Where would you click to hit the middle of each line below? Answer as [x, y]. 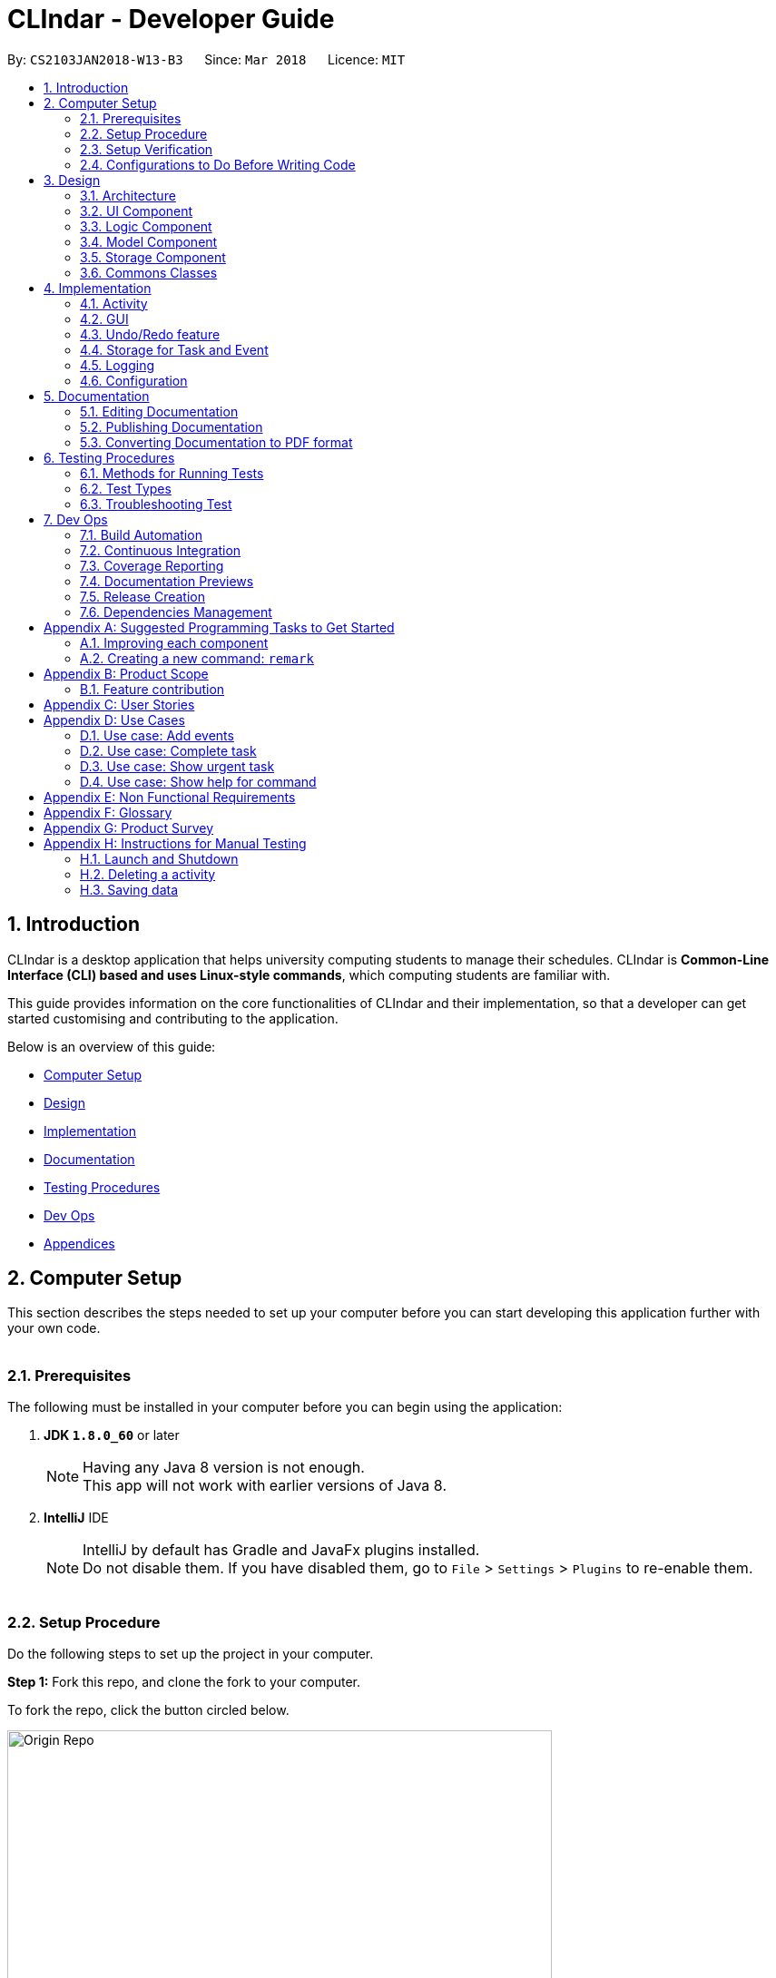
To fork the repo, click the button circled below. [148, 1709]
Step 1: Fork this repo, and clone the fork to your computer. [184, 1681]
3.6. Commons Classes [149, 272]
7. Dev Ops [76, 519]
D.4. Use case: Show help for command [198, 781]
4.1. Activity [114, 303]
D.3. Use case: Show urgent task [177, 766]
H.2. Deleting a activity [148, 874]
